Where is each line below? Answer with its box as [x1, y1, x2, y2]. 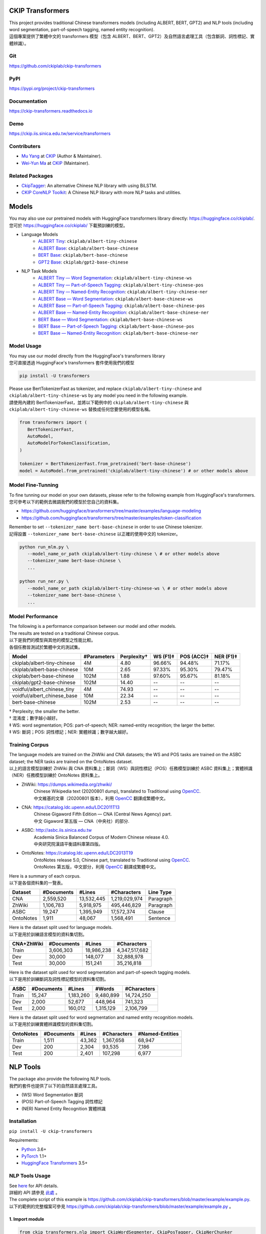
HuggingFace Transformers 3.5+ [21, 1160, 88, 1166]
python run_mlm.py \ [19, 544, 69, 550]
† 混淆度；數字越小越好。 [9, 715, 60, 721]
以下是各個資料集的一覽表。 [9, 880, 66, 886]
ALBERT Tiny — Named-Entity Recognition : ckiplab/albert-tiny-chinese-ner [38, 289, 208, 295]
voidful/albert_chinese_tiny [12, 686, 75, 693]
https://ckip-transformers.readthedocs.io [9, 108, 93, 114]
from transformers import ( [19, 420, 87, 425]
